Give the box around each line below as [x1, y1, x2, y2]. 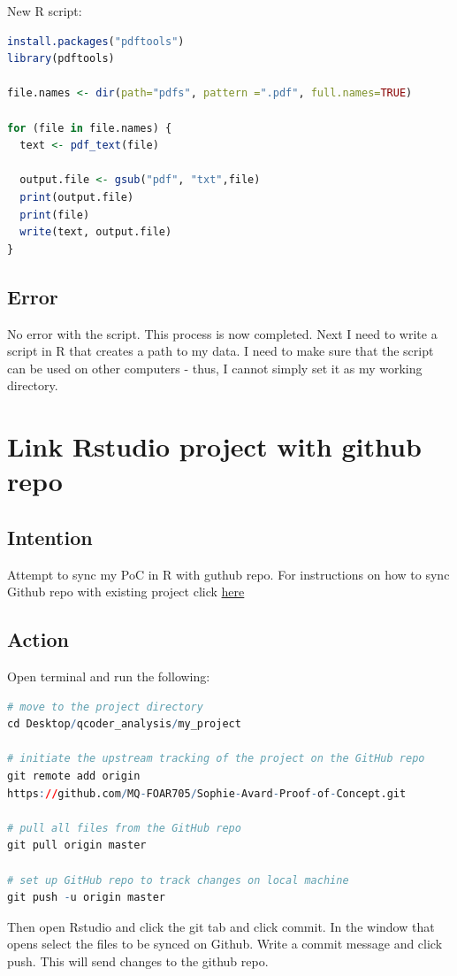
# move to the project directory [7, 700, 203, 713]
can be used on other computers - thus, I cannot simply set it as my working [7, 358, 423, 377]
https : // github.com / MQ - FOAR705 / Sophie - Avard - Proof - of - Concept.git [7, 787, 407, 800]
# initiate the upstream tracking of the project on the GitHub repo [7, 752, 425, 765]
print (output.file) [19, 190, 134, 204]
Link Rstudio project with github [7, 428, 422, 465]
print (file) [19, 208, 90, 221]
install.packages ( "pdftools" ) [7, 35, 185, 48]
